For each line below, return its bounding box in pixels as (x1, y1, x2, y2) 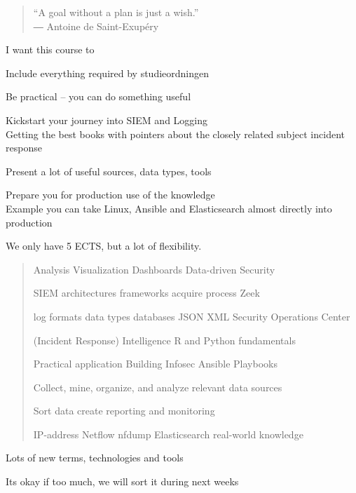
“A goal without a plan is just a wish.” (33, 5, 199, 19)
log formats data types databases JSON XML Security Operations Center (33, 309, 350, 323)
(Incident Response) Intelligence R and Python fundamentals (33, 332, 296, 347)
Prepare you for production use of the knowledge (6, 187, 215, 202)
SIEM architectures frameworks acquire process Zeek (33, 285, 260, 300)
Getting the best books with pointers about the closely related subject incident (6, 126, 345, 141)
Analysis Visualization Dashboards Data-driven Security (33, 262, 275, 276)
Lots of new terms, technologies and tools (6, 450, 184, 465)
